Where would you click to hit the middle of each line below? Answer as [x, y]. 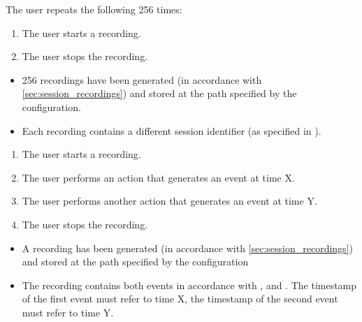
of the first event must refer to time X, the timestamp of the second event [180, 299]
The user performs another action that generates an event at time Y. [169, 201]
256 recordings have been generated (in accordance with [142, 79]
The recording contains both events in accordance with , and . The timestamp [189, 285]
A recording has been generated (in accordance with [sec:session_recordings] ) [187, 248]
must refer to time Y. [68, 312]
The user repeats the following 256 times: [94, 9]
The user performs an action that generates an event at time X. [158, 177]
